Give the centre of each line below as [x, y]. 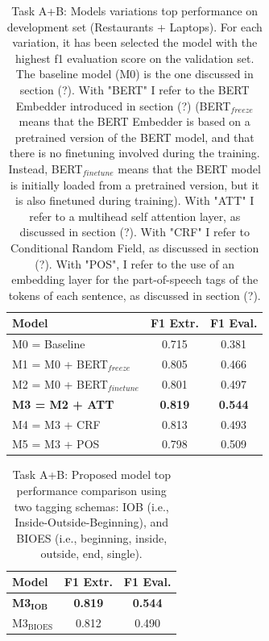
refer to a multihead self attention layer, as [135, 216]
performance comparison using [91, 491]
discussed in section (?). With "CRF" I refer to [134, 232]
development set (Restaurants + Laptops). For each [134, 26]
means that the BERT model [189, 168]
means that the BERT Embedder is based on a [134, 121]
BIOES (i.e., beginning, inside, [92, 537]
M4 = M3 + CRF [56, 424]
